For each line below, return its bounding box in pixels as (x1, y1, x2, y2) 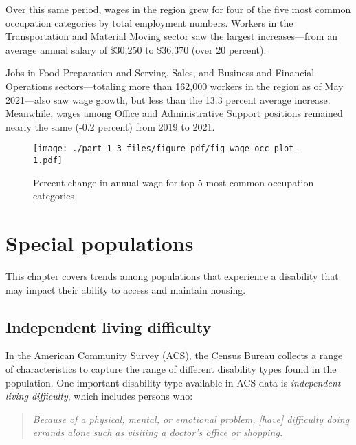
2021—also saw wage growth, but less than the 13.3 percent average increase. (5, 92, 331, 107)
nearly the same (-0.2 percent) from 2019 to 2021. (5, 119, 215, 133)
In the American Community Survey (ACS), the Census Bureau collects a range (5, 348, 343, 362)
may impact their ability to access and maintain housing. (5, 282, 246, 296)
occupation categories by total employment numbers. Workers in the (5, 15, 293, 30)
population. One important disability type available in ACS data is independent (5, 375, 341, 389)
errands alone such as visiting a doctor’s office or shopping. (32, 425, 283, 439)
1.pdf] (33, 155, 63, 165)
